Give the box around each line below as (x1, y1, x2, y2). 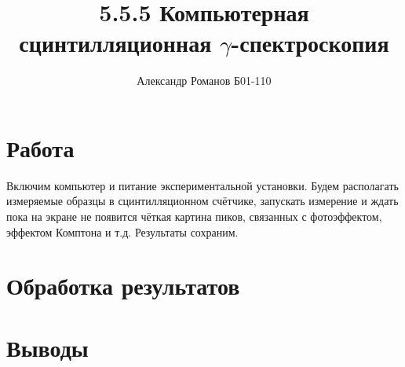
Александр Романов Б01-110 (137, 72, 272, 89)
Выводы (6, 331, 89, 363)
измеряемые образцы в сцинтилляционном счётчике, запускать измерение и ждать (6, 193, 399, 209)
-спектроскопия (231, 27, 389, 59)
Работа (6, 131, 75, 163)
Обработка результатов (6, 270, 240, 302)
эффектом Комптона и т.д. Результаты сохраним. (6, 223, 239, 240)
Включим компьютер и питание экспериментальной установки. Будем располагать (6, 177, 399, 193)
